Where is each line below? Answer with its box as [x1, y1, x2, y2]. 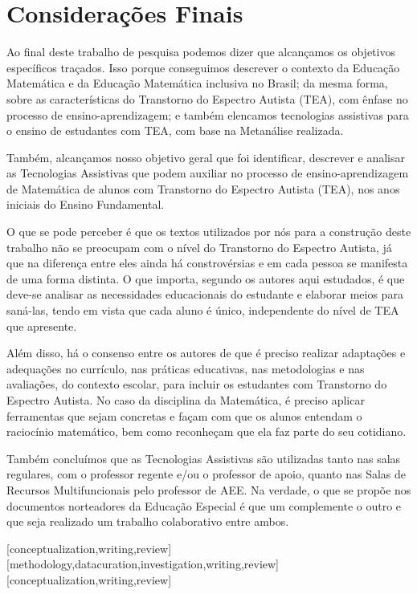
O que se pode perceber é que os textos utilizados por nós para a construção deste [6, 223, 411, 240]
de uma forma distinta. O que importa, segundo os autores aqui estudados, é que [6, 270, 405, 287]
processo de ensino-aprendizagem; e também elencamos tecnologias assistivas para [6, 106, 409, 123]
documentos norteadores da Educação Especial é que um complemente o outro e [6, 497, 402, 514]
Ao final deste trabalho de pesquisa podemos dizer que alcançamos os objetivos [6, 43, 395, 60]
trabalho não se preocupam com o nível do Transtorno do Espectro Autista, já [6, 238, 392, 255]
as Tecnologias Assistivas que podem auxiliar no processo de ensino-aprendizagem [6, 165, 409, 181]
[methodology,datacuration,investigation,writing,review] [6, 555, 279, 572]
